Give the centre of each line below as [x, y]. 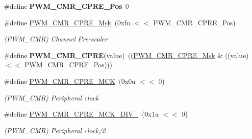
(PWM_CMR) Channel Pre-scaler [56, 39]
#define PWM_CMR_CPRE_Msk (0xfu [67, 22]
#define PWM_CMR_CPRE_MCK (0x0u [70, 81]
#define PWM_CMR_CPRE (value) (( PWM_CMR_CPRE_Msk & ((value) [126, 55]
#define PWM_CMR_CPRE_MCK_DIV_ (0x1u [81, 114]
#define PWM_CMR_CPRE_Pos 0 [66, 6]
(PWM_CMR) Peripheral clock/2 [55, 130]
